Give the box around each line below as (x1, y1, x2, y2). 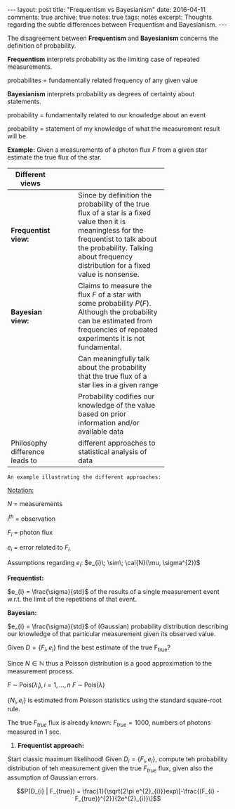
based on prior (78, 409, 126, 419)
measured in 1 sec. (7, 727, 62, 736)
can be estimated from (78, 316, 153, 325)
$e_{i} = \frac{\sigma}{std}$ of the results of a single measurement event (7, 588, 220, 596)
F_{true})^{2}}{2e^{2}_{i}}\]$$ (74, 794, 161, 803)
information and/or (78, 418, 140, 427)
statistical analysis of (78, 447, 147, 456)
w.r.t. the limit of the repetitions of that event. (7, 595, 137, 604)
